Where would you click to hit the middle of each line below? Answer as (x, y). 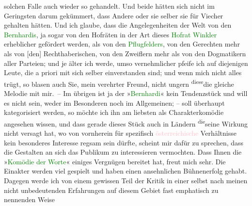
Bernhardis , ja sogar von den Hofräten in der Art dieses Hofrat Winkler (110, 34)
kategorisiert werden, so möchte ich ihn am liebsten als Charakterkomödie (114, 112)
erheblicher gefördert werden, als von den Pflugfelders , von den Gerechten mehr (122, 44)
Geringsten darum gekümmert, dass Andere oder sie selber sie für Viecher (114, 15)
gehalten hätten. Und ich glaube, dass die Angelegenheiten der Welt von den (118, 25)
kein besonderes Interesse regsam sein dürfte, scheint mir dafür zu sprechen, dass (124, 142)
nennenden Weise (30, 199)
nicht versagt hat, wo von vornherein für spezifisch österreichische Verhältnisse (120, 133)
